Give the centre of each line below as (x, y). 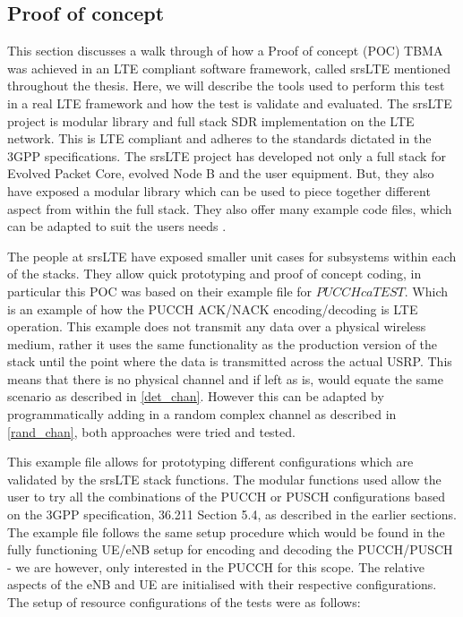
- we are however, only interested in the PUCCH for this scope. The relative (216, 566)
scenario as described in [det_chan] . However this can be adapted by (196, 396)
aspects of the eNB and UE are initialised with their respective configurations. (222, 584)
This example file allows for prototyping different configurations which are (210, 462)
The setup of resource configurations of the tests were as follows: (184, 602)
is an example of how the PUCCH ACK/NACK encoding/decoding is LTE (213, 308)
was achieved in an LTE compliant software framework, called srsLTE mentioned (229, 68)
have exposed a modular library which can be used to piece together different (219, 190)
